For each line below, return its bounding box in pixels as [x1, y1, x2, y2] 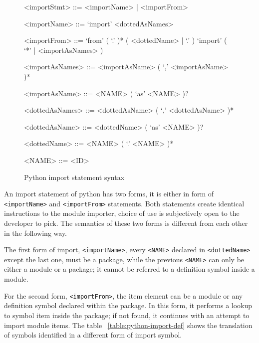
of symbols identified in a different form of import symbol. [4, 330, 182, 340]
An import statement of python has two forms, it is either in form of [4, 188, 214, 199]
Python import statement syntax [24, 171, 125, 182]
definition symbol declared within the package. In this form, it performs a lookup [4, 300, 253, 311]
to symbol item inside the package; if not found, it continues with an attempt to [4, 310, 250, 320]
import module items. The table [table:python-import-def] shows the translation [4, 320, 253, 330]
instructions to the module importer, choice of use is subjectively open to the [4, 208, 240, 218]
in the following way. [4, 227, 67, 238]
